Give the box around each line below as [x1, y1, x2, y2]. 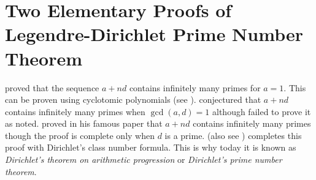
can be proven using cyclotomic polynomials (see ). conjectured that [5, 93, 261, 106]
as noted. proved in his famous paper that [5, 117, 163, 130]
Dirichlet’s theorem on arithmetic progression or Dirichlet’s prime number [5, 153, 282, 166]
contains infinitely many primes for [129, 81, 261, 94]
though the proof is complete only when [5, 129, 155, 141]
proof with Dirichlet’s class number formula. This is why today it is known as [5, 141, 296, 154]
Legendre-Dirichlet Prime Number [5, 21, 303, 47]
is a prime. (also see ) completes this [164, 129, 302, 141]
